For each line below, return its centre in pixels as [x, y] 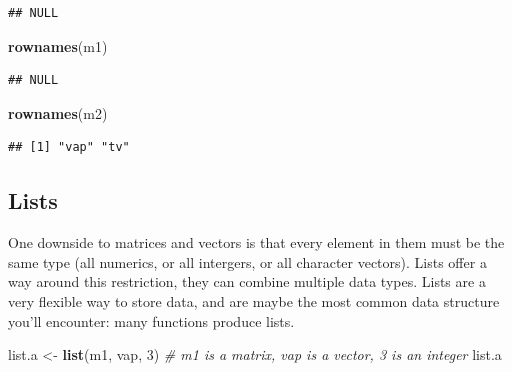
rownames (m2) [58, 112]
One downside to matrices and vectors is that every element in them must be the [256, 242]
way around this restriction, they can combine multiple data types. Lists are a [247, 281]
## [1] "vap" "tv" [69, 147]
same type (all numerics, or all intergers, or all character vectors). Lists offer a [247, 261]
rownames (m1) [58, 45]
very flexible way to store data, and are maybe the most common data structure [254, 300]
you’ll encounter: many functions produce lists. [151, 320]
